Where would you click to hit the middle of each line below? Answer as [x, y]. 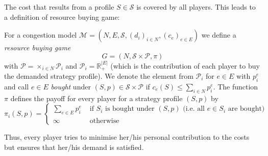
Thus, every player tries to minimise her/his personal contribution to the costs [127, 137]
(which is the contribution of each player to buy [185, 65]
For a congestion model [41, 35]
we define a [219, 35]
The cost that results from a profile [59, 7]
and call [17, 86]
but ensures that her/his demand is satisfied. [74, 147]
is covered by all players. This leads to [196, 7]
